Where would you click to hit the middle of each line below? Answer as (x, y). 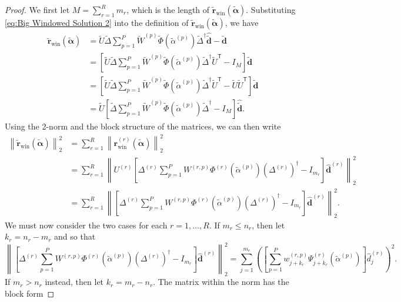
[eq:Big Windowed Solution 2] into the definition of (97, 22)
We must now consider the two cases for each (86, 225)
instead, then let (74, 282)
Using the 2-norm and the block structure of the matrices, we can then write (143, 126)
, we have (242, 22)
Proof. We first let (37, 9)
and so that (75, 236)
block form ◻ (30, 293)
